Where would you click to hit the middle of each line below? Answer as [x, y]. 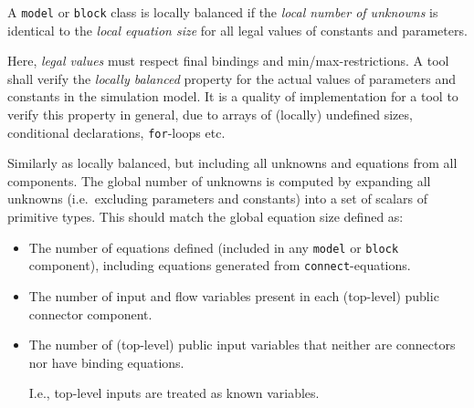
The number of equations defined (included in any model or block [214, 247]
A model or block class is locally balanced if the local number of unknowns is [223, 12]
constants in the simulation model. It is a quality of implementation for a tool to [233, 96]
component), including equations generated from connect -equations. [220, 265]
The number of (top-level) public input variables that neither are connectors [242, 345]
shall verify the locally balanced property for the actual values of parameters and [232, 78]
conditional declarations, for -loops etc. [116, 132]
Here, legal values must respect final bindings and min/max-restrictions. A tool [228, 61]
